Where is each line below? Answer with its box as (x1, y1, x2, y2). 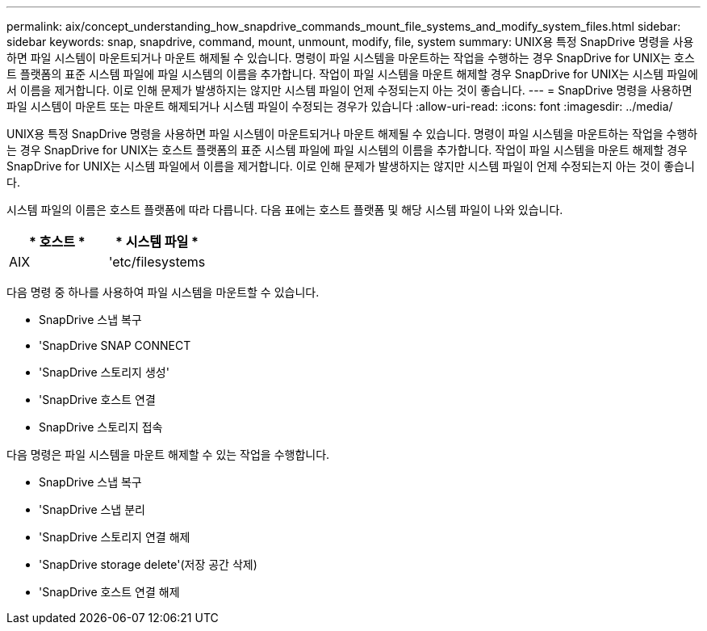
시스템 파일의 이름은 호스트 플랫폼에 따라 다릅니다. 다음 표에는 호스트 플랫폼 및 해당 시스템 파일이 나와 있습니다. (6, 203, 563, 217)
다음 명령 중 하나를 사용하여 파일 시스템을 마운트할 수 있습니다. (6, 285, 320, 299)
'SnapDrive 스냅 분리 (39, 503, 145, 516)
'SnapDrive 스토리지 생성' (39, 365, 169, 379)
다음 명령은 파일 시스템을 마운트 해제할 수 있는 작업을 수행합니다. (6, 448, 330, 461)
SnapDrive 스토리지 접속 (39, 420, 163, 434)
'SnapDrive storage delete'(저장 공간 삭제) (39, 557, 257, 571)
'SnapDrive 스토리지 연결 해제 (39, 530, 190, 544)
